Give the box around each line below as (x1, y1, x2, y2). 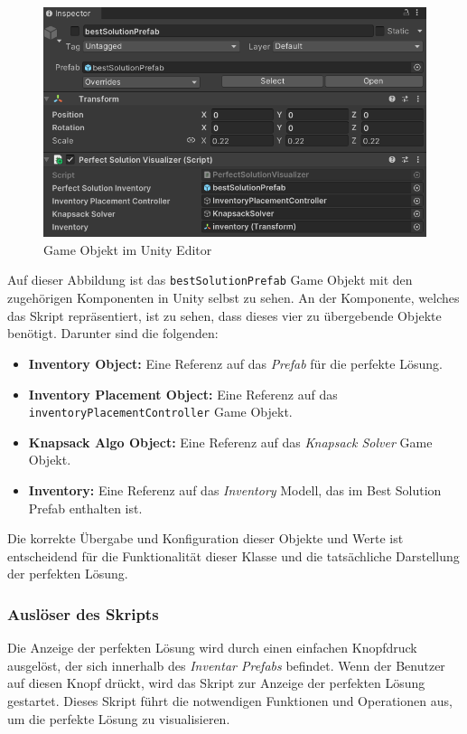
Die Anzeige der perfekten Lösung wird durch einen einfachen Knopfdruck (7, 638, 417, 657)
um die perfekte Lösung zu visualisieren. (7, 709, 230, 728)
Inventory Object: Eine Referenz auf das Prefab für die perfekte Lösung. (28, 353, 443, 372)
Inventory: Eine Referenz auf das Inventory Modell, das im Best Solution (28, 480, 442, 499)
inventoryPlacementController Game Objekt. (28, 402, 293, 421)
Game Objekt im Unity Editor (43, 240, 212, 259)
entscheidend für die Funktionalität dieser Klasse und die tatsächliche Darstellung (7, 546, 460, 565)
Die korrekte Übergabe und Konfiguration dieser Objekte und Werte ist (7, 529, 404, 548)
